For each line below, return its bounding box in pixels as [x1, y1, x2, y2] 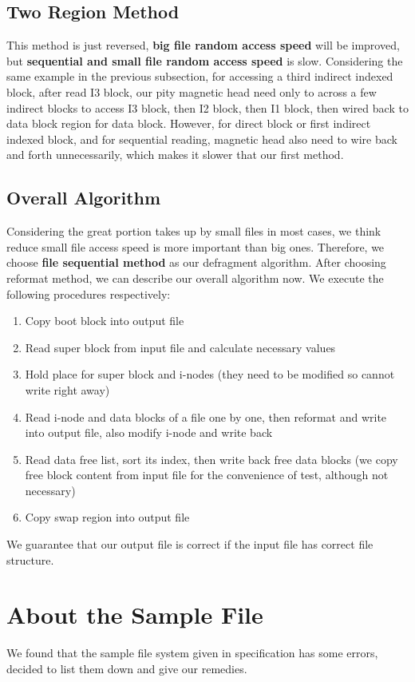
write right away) [25, 381, 110, 398]
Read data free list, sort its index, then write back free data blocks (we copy [25, 450, 398, 467]
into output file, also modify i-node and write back [25, 424, 273, 441]
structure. [6, 551, 54, 568]
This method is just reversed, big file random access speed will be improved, [6, 37, 400, 54]
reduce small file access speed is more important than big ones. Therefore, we [6, 238, 385, 255]
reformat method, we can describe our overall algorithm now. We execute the [6, 269, 384, 286]
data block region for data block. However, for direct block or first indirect [6, 115, 371, 132]
